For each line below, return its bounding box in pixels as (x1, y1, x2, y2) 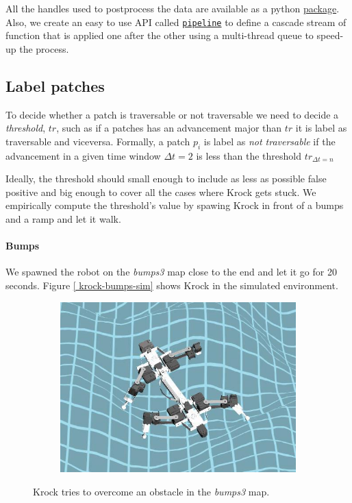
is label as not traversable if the (203, 134, 336, 148)
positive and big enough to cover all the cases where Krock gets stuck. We (5, 184, 316, 199)
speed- (316, 28, 344, 42)
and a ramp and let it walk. (5, 212, 121, 225)
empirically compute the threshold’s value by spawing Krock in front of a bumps (5, 198, 344, 212)
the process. (19, 41, 69, 56)
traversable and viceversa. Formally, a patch (5, 134, 190, 148)
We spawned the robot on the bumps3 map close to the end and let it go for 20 (5, 265, 337, 279)
